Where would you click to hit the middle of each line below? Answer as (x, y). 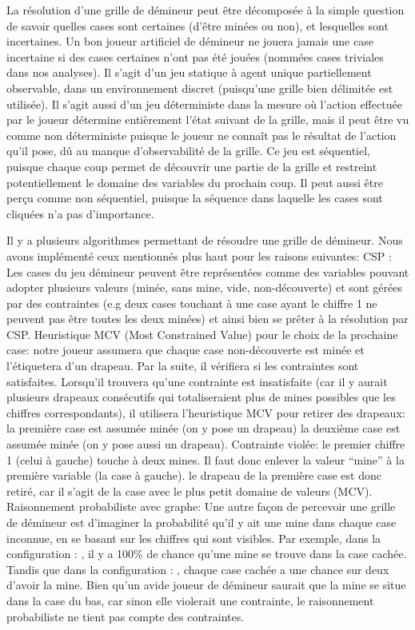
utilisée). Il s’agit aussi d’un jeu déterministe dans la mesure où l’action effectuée (204, 104)
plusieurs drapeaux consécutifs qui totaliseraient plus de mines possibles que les (201, 397)
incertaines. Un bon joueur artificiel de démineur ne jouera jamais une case (190, 41)
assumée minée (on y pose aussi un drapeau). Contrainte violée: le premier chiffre (206, 444)
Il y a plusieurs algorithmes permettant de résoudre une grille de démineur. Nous (205, 240)
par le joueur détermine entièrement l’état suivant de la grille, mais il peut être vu (208, 120)
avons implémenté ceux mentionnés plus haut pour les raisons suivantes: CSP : (199, 255)
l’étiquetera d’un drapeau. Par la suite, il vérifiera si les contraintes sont (183, 366)
